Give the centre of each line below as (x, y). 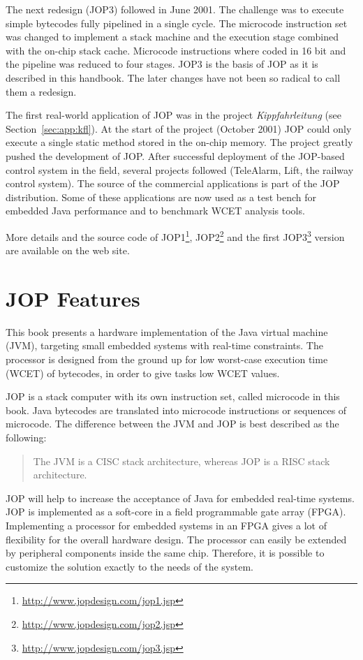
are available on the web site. (68, 250)
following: (26, 438)
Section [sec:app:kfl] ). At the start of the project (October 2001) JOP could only (179, 128)
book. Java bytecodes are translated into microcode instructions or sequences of (176, 410)
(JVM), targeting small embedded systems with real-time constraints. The (164, 345)
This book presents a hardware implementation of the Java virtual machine (167, 331)
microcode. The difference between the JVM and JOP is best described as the (172, 424)
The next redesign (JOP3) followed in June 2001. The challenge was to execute (175, 9)
